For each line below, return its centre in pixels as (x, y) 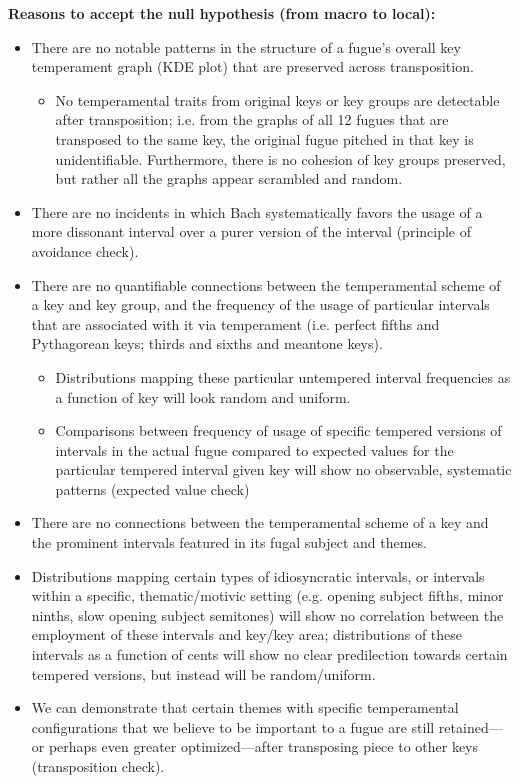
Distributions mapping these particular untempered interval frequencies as (283, 376)
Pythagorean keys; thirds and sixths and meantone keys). (207, 343)
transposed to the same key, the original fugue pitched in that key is (264, 138)
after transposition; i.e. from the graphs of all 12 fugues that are (252, 119)
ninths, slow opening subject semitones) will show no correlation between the (267, 614)
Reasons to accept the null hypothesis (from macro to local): (222, 13)
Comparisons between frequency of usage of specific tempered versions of (278, 430)
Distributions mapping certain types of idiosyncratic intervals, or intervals (258, 575)
